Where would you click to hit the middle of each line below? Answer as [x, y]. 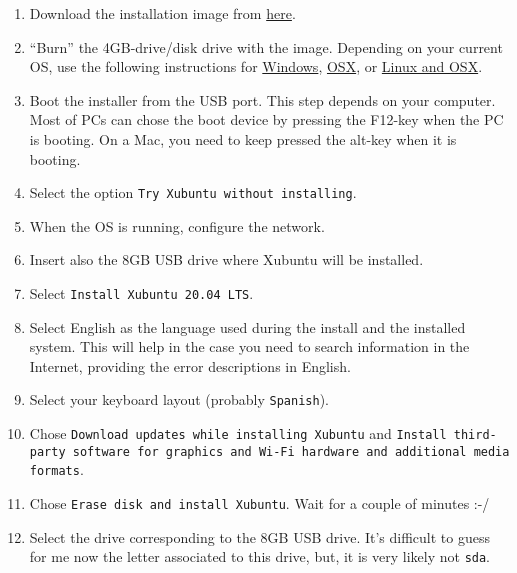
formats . [56, 469]
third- [475, 435]
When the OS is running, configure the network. [177, 225]
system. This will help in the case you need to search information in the [249, 346]
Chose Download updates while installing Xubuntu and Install [238, 433]
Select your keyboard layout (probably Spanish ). [179, 399]
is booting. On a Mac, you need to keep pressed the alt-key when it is [243, 138]
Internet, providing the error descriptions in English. [190, 365]
